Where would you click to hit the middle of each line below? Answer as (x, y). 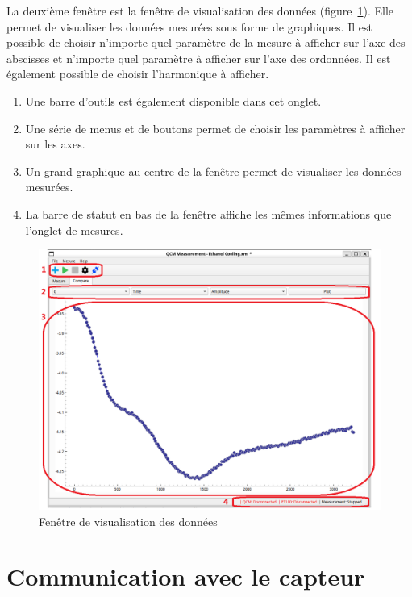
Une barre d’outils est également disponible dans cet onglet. (173, 100)
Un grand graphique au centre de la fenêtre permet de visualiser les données (213, 171)
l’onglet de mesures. (74, 230)
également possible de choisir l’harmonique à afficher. (138, 74)
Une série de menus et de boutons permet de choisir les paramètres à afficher (215, 128)
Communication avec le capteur (186, 576)
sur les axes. (55, 144)
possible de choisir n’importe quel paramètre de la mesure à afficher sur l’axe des (206, 42)
